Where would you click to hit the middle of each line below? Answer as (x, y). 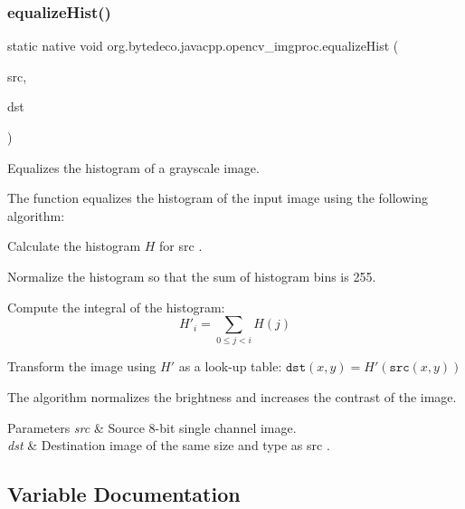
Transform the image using (82, 366)
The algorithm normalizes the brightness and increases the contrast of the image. (232, 397)
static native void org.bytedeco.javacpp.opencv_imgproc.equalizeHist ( (203, 46)
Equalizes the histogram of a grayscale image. (133, 167)
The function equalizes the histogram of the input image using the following (218, 198)
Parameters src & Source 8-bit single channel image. (152, 427)
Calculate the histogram (74, 246)
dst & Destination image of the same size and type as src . (169, 445)
